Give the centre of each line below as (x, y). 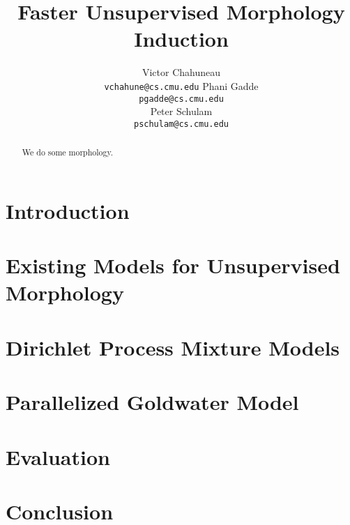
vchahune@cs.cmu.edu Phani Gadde (181, 85)
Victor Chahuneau (181, 72)
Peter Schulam (181, 111)
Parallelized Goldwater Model (152, 402)
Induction (181, 39)
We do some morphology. (68, 152)
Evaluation (58, 456)
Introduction (68, 210)
